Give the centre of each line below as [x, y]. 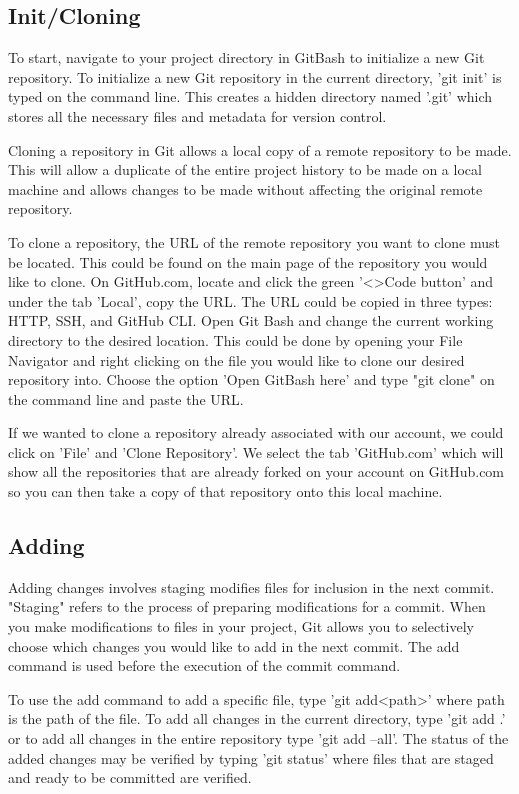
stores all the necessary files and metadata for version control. [197, 115]
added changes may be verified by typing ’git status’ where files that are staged [251, 757]
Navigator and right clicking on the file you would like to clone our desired [236, 359]
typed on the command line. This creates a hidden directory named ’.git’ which [250, 96]
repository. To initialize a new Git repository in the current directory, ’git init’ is [255, 76]
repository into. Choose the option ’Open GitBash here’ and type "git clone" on [251, 379]
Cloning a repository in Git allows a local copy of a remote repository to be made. [260, 149]
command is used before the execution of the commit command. [204, 665]
